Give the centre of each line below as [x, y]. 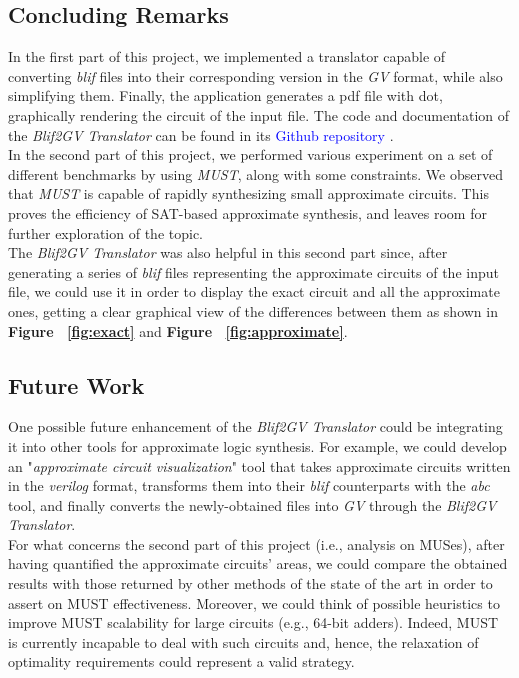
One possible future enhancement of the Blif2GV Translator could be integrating [255, 426]
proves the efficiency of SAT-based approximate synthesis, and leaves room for [247, 212]
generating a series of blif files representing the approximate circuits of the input [253, 271]
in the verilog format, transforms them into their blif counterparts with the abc [249, 485]
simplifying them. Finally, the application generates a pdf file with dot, [225, 95]
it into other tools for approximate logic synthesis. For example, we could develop [257, 445]
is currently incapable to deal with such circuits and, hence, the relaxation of [243, 641]
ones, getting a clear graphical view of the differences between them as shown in [253, 310]
